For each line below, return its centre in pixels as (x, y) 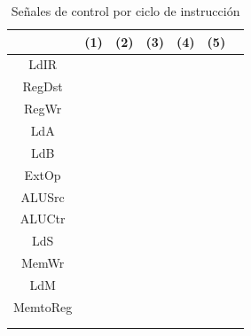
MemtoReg (43, 306)
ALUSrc (43, 196)
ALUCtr (43, 219)
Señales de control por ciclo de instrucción (125, 11)
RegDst (43, 86)
